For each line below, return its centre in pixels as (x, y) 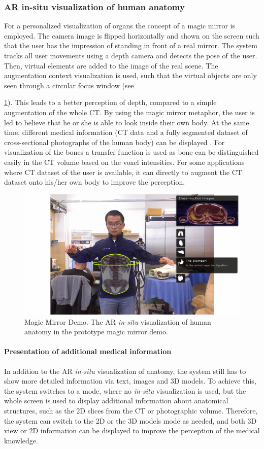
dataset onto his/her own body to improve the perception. (95, 182)
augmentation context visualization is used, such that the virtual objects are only (130, 75)
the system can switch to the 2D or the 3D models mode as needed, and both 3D (130, 420)
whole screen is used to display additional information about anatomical (116, 401)
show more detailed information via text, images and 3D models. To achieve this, (130, 381)
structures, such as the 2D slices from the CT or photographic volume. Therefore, (131, 410)
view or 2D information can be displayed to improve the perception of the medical (132, 430)
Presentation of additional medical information (88, 351)
